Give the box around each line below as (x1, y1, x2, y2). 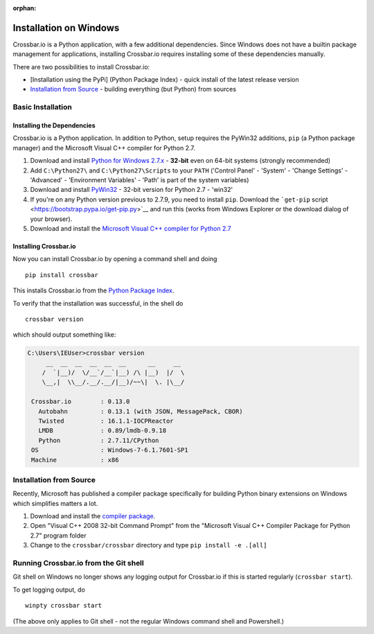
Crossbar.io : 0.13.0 (31, 398, 130, 405)
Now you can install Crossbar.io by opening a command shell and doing (12, 255, 217, 263)
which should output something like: (12, 331, 116, 339)
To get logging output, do (12, 585, 86, 594)
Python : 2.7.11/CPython (38, 437, 159, 444)
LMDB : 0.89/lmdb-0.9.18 (38, 427, 166, 434)
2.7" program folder (30, 531, 87, 540)
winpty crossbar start (25, 601, 103, 610)
